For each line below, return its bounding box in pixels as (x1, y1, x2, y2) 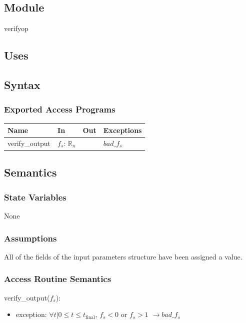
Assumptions (4, 231, 57, 244)
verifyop (4, 23, 28, 33)
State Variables (4, 190, 66, 203)
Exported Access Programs (4, 103, 115, 115)
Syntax (4, 76, 40, 92)
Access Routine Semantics (4, 272, 111, 285)
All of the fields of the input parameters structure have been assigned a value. (4, 251, 242, 261)
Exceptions (103, 125, 142, 135)
